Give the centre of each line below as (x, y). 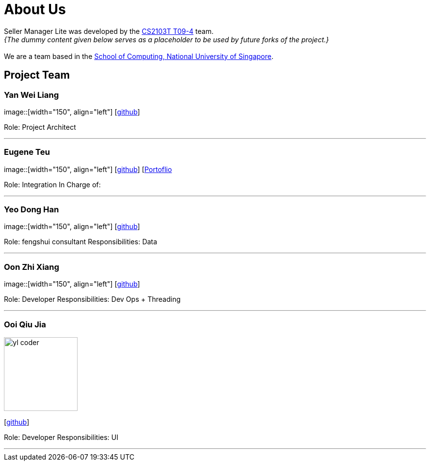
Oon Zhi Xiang (32, 267)
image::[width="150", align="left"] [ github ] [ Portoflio (88, 169)
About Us (35, 9)
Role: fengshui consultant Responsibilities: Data (81, 242)
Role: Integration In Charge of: (53, 184)
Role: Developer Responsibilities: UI (61, 437)
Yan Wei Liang (31, 95)
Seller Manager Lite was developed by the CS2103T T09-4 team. (109, 31)
